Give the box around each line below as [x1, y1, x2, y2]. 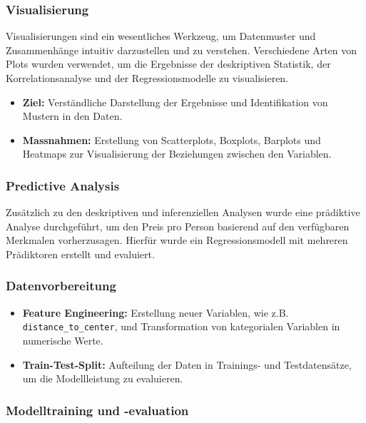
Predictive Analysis [6, 176, 120, 194]
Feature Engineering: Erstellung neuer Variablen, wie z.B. [22, 305, 289, 320]
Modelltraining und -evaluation [6, 401, 189, 419]
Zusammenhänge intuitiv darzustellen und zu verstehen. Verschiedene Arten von [6, 42, 357, 57]
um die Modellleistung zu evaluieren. [22, 371, 183, 386]
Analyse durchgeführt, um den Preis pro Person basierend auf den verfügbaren [6, 218, 350, 233]
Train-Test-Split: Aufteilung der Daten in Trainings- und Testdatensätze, [22, 357, 352, 372]
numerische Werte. [22, 333, 103, 348]
